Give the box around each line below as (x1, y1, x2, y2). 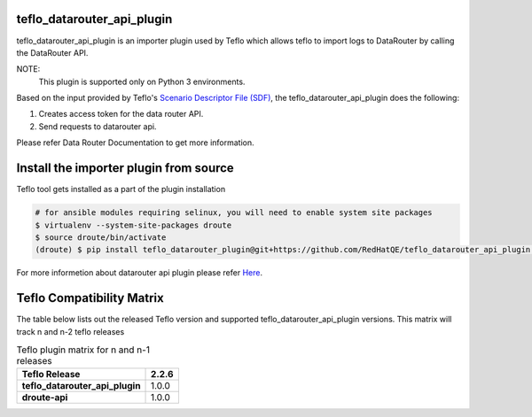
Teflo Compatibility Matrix (16, 290, 164, 305)
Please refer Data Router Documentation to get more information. (16, 137, 254, 148)
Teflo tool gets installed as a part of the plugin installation (16, 184, 226, 195)
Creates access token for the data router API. (38, 109, 204, 120)
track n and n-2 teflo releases (16, 326, 125, 336)
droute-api (21, 391, 68, 404)
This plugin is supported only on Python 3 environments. (38, 76, 246, 87)
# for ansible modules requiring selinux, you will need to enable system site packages (35, 208, 434, 218)
